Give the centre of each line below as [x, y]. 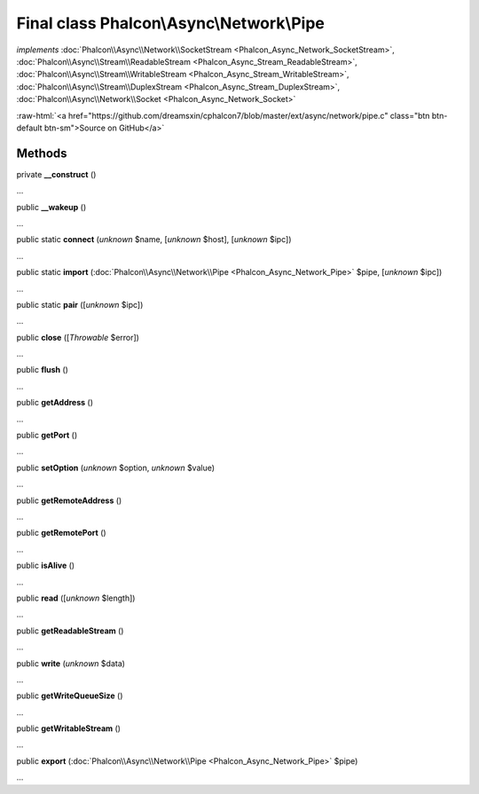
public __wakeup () [51, 207]
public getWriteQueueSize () [70, 696]
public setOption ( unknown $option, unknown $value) [116, 468]
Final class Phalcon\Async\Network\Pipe [171, 23]
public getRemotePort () [61, 533]
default [30, 128]
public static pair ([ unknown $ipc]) [80, 304]
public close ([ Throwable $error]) [78, 337]
